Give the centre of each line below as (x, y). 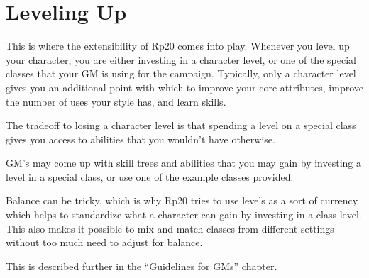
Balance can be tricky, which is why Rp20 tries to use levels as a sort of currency (182, 200)
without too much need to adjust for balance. (104, 242)
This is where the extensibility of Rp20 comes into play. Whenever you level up (178, 46)
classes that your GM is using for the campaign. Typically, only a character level (181, 73)
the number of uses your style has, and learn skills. (116, 101)
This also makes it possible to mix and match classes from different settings (170, 228)
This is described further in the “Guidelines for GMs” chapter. (142, 266)
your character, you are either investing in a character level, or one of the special (181, 59)
